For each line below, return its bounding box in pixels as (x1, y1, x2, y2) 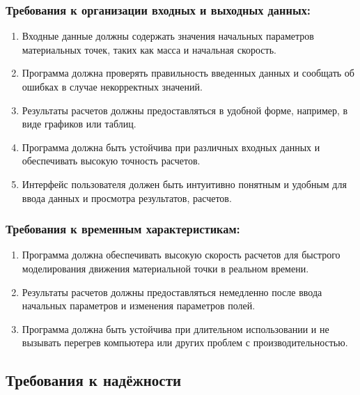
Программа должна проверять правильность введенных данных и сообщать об (22, 65, 354, 80)
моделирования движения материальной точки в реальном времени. (22, 261, 309, 275)
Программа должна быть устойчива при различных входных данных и (22, 139, 320, 154)
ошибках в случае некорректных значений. (22, 79, 203, 93)
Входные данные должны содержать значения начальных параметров (22, 29, 314, 43)
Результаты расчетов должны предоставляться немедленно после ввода (22, 284, 322, 299)
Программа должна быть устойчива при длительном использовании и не (22, 321, 329, 336)
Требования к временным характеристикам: (6, 220, 240, 238)
